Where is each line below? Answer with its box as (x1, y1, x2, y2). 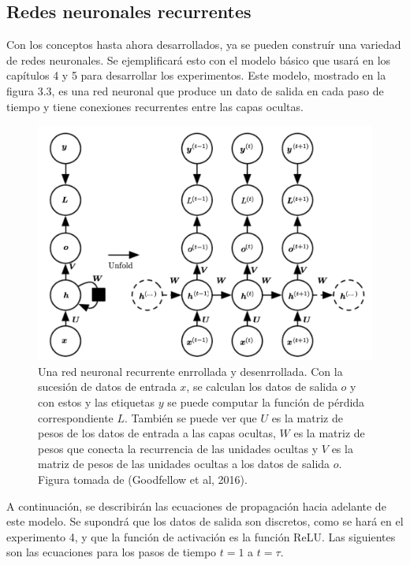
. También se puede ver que (125, 409, 257, 426)
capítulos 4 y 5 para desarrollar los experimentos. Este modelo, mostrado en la (6, 67, 386, 84)
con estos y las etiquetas (38, 394, 155, 411)
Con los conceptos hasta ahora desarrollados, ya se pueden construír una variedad (6, 36, 401, 53)
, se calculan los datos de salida (186, 378, 337, 395)
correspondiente (38, 409, 114, 426)
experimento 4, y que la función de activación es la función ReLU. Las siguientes (6, 528, 396, 545)
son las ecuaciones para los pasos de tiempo (6, 544, 217, 560)
